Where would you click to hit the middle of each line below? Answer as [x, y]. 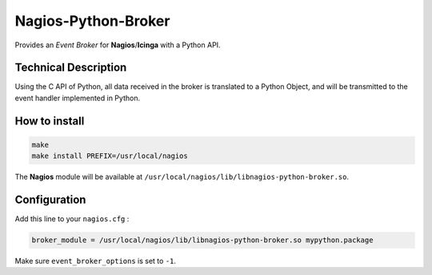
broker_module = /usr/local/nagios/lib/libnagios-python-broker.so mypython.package [202, 240]
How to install [50, 121]
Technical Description [71, 68]
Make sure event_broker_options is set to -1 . [95, 261]
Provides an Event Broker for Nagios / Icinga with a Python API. [118, 45]
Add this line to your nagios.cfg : [72, 219]
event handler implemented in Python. [77, 98]
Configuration [50, 200]
